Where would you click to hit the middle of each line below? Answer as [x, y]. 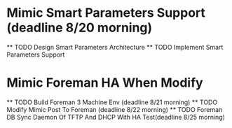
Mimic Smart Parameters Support [106, 13]
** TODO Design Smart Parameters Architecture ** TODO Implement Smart [115, 47]
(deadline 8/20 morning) [80, 28]
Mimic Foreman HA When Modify [105, 83]
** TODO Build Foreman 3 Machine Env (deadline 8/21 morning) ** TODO [112, 102]
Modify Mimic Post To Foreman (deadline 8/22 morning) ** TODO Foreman [115, 109]
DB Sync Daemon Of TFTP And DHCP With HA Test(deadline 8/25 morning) [116, 117]
